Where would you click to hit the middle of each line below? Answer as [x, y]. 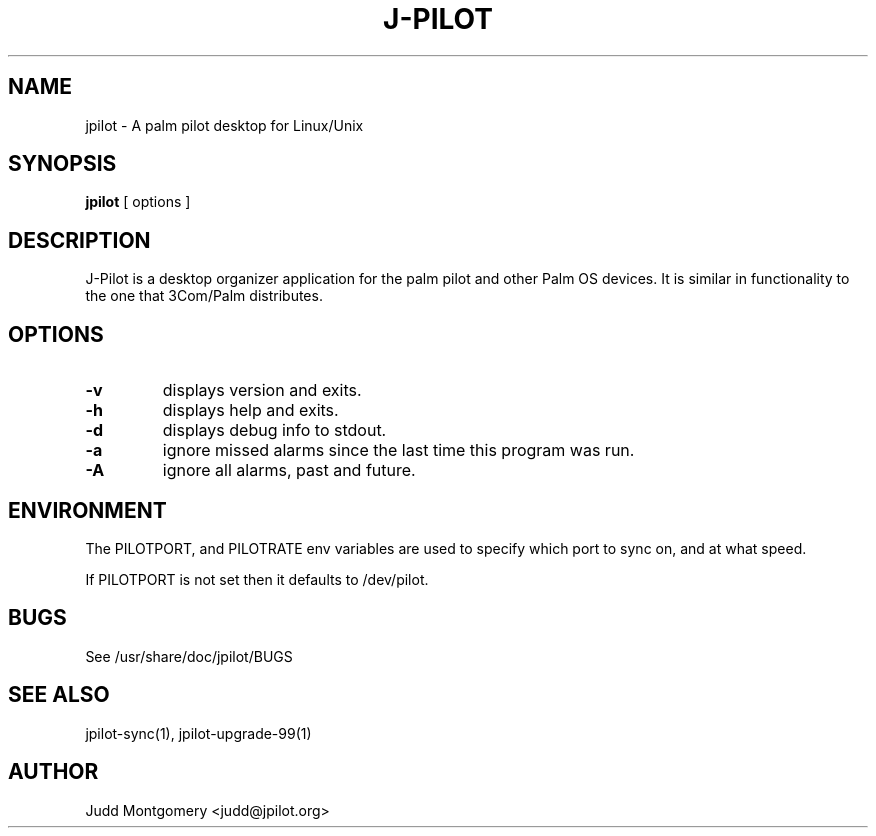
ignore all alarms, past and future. [289, 470]
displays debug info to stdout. [274, 430]
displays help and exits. [250, 410]
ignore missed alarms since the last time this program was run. [398, 450]
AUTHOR [53, 772]
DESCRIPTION [79, 240]
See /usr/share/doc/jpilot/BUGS [189, 656]
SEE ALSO [59, 695]
